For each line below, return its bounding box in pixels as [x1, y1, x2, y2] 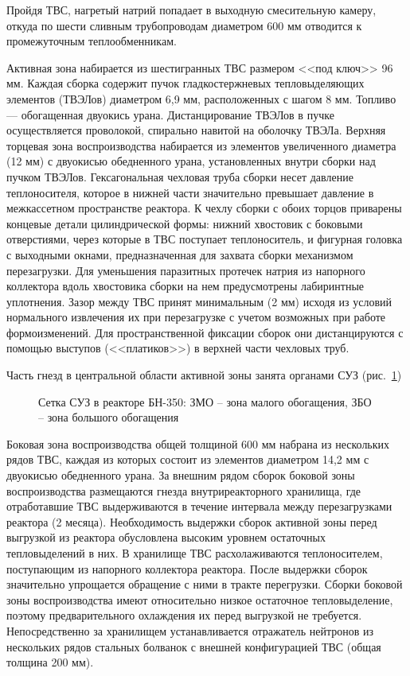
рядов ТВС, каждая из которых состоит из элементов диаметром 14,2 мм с [6, 451, 369, 468]
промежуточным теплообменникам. [6, 33, 177, 49]
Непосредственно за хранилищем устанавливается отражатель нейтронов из [6, 622, 374, 639]
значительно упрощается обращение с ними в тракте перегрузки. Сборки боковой [6, 576, 403, 592]
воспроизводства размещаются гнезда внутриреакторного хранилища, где [6, 482, 361, 499]
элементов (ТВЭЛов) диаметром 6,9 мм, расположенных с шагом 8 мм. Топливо [6, 90, 396, 107]
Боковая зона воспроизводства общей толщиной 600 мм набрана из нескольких [6, 435, 390, 452]
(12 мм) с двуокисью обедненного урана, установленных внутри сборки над [6, 153, 376, 169]
